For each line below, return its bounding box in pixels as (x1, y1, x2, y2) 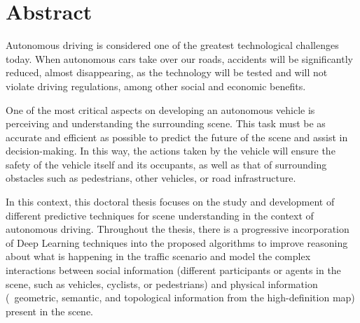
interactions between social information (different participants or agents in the (6, 263, 341, 278)
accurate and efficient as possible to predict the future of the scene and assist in (6, 129, 348, 144)
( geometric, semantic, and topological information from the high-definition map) (6, 290, 355, 305)
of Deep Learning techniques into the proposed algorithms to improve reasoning (6, 235, 348, 250)
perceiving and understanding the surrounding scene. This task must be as (6, 116, 326, 131)
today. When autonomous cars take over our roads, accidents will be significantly (6, 51, 353, 66)
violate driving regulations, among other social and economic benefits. (6, 78, 306, 93)
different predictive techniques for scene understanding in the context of (6, 208, 314, 222)
